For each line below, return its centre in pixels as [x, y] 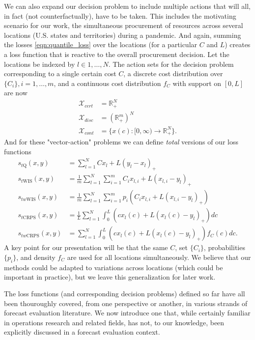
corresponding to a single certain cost [60, 73]
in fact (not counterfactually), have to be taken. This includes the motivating [120, 15]
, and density [36, 257]
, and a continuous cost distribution [107, 83]
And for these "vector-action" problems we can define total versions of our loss [121, 142]
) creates [238, 44]
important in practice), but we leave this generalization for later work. [110, 277]
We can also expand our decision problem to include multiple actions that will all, [127, 6]
